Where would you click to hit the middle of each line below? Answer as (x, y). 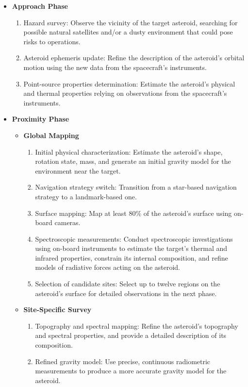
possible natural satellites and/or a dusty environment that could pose (128, 32)
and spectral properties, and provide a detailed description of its (131, 335)
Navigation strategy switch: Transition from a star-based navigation (136, 187)
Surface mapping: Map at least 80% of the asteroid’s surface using (133, 213)
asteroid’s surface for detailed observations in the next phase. (126, 293)
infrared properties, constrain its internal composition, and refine (132, 257)
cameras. (67, 222)
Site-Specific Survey (58, 309)
